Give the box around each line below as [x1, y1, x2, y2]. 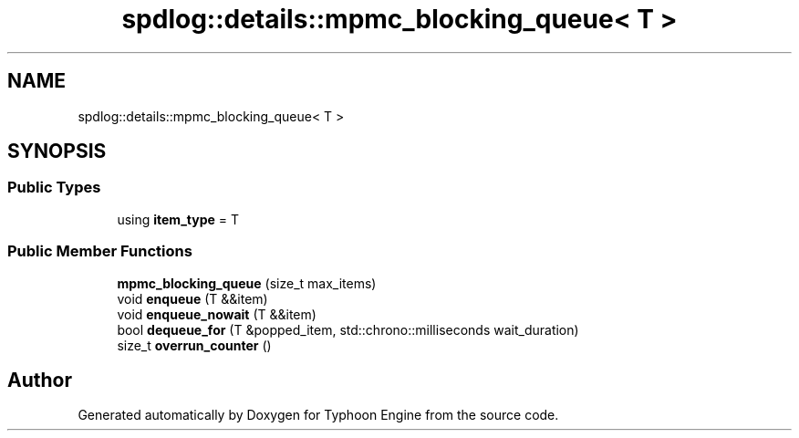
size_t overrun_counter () [117, 337, 272, 353]
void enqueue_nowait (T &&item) [117, 306, 316, 322]
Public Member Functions [7, 242, 192, 261]
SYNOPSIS [7, 140, 107, 163]
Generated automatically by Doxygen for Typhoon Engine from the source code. [78, 407, 559, 423]
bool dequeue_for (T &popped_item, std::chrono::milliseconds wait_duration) [117, 321, 579, 338]
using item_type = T [117, 211, 240, 227]
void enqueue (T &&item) [117, 290, 268, 307]
